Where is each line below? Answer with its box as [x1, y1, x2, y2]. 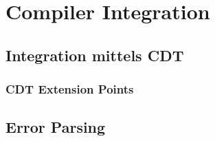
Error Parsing [5, 116, 106, 138]
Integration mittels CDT [5, 44, 184, 65]
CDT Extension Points [5, 80, 134, 98]
